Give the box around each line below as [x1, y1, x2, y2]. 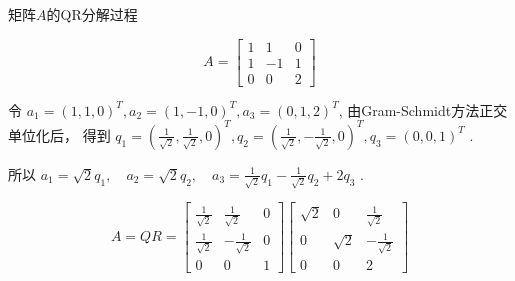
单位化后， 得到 [8, 124, 111, 145]
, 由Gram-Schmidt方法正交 [338, 99, 508, 120]
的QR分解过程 [46, 4, 138, 24]
